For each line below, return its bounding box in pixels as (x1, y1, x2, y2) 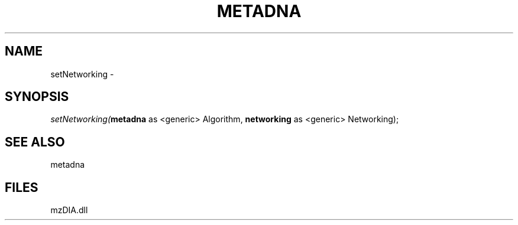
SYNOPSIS (5, 89, 69, 105)
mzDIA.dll (50, 205, 88, 216)
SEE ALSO (5, 134, 65, 149)
